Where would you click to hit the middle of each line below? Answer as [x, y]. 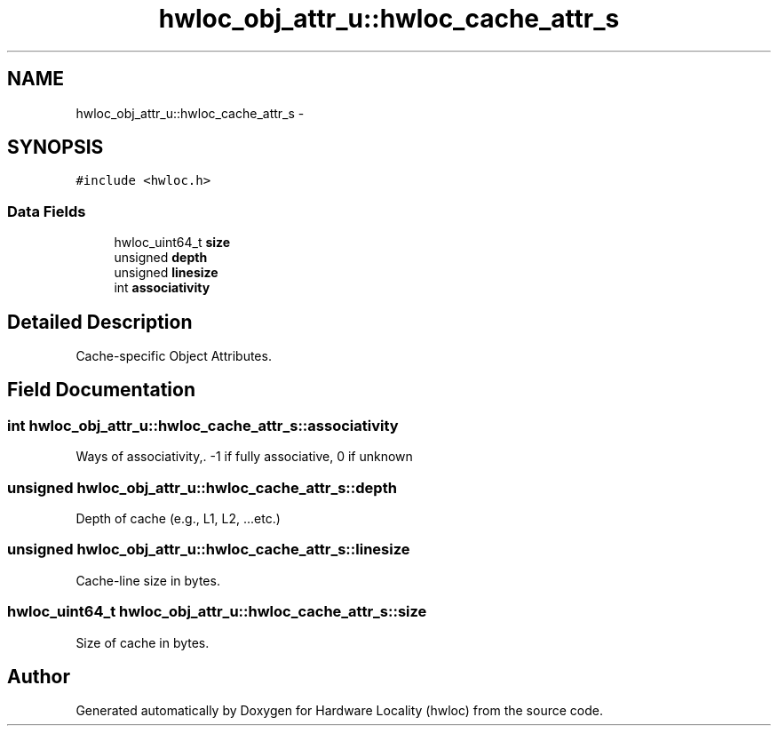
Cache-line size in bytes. [148, 580]
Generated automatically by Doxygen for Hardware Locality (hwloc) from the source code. [339, 711]
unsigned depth [161, 258]
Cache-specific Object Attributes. [174, 356]
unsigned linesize [166, 273]
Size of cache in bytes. [143, 642]
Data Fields [47, 211]
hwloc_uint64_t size [172, 243]
